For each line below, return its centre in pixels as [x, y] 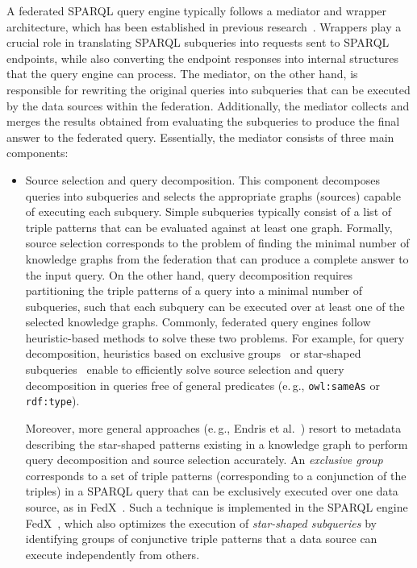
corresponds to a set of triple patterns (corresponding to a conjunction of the [216, 475]
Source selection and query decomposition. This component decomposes [202, 179]
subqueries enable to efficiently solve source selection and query [185, 369]
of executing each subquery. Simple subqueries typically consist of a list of [208, 211]
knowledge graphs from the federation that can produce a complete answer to [217, 258]
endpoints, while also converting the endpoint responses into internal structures [203, 58]
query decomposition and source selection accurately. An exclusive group [204, 460]
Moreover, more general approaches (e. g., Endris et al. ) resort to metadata [213, 427]
